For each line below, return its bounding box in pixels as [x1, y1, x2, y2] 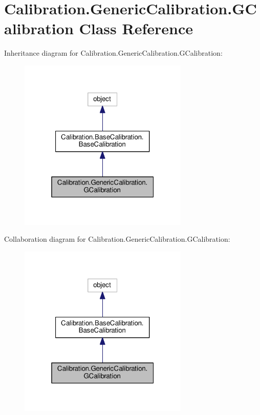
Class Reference [79, 18, 193, 39]
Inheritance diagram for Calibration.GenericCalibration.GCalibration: [4, 48, 223, 58]
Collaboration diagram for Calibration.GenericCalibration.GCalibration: [4, 234, 230, 244]
